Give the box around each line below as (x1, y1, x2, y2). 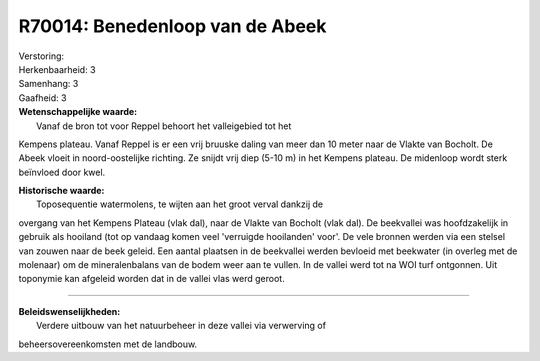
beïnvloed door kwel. (18, 166, 106, 178)
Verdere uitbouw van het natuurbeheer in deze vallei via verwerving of (36, 320, 327, 332)
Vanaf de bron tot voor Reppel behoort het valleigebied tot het (36, 120, 292, 132)
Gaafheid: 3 (18, 91, 67, 104)
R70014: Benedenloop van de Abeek (18, 15, 327, 37)
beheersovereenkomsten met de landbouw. (18, 338, 198, 350)
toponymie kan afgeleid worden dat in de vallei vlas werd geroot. (18, 273, 285, 285)
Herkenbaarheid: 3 (18, 63, 96, 75)
